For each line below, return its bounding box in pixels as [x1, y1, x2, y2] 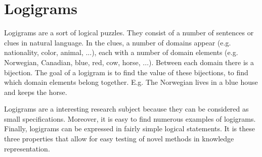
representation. [4, 143, 50, 153]
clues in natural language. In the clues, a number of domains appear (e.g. [4, 37, 231, 47]
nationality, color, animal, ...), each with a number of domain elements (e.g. [4, 47, 238, 58]
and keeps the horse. [4, 86, 67, 97]
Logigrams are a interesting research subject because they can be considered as [4, 103, 249, 114]
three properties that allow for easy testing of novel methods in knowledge [4, 133, 234, 144]
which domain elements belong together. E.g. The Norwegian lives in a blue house [4, 77, 258, 87]
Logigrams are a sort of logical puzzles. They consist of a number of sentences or [4, 27, 254, 38]
